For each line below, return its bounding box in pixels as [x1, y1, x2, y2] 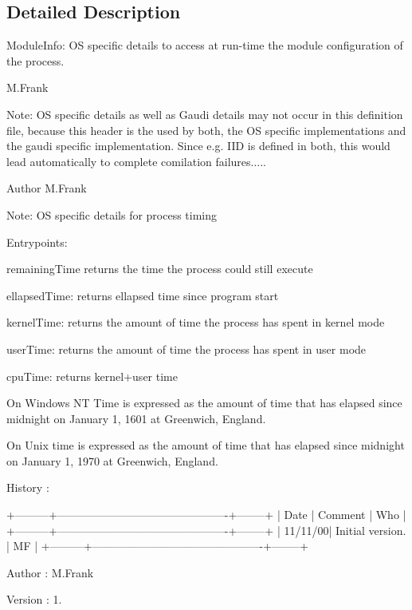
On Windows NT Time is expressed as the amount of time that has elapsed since [6, 394, 402, 411]
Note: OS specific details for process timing [6, 206, 218, 223]
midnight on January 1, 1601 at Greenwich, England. [6, 410, 266, 426]
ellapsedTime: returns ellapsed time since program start [6, 287, 279, 303]
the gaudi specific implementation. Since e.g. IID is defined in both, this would [6, 137, 390, 154]
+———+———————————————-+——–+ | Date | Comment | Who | [6, 506, 406, 523]
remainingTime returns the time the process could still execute [6, 260, 313, 277]
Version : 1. [6, 591, 62, 608]
